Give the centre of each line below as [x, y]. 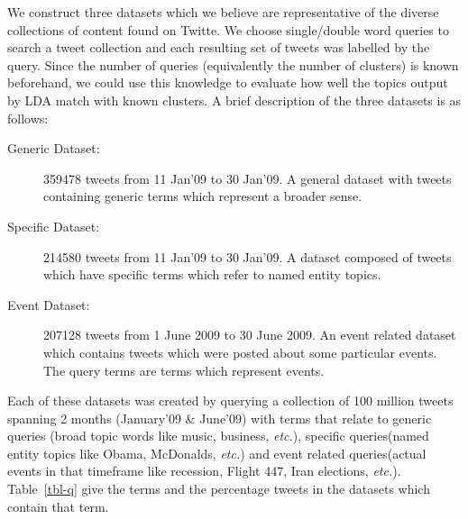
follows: [28, 118]
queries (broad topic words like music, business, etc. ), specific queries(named [218, 436]
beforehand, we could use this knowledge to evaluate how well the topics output [228, 82]
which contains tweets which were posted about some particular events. [240, 352]
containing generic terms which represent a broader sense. [203, 196]
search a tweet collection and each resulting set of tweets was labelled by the [219, 47]
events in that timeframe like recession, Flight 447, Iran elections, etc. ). [204, 471]
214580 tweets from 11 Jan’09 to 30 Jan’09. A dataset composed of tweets [248, 256]
